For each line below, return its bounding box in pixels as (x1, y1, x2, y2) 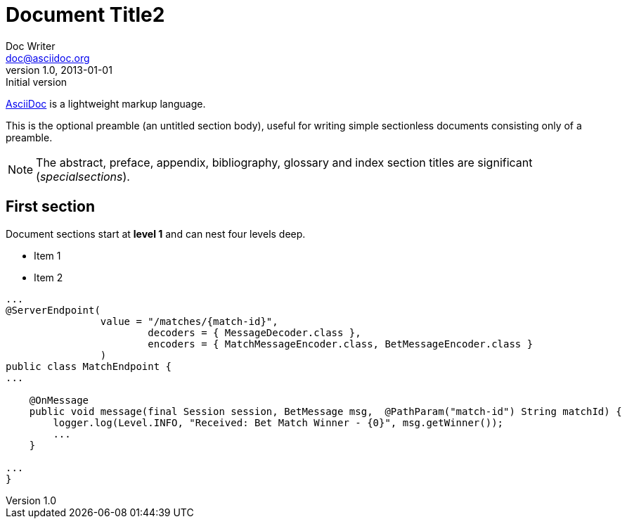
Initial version (6, 75, 67, 88)
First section (6, 198, 95, 216)
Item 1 (34, 249, 61, 262)
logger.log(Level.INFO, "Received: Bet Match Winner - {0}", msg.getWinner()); (53, 416, 504, 428)
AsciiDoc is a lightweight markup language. (6, 97, 206, 110)
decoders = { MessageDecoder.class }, (148, 326, 361, 338)
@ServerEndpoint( (6, 304, 101, 316)
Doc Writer (6, 39, 56, 52)
